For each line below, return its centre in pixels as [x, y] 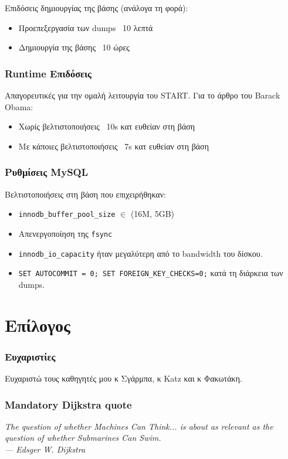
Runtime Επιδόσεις [48, 73]
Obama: [19, 106]
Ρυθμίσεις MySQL [47, 172]
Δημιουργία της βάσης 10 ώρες [74, 47]
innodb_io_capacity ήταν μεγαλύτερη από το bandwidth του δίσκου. [140, 253]
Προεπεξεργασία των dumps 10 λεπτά [86, 27]
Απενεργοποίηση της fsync [65, 233]
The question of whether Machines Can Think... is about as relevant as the [139, 426]
